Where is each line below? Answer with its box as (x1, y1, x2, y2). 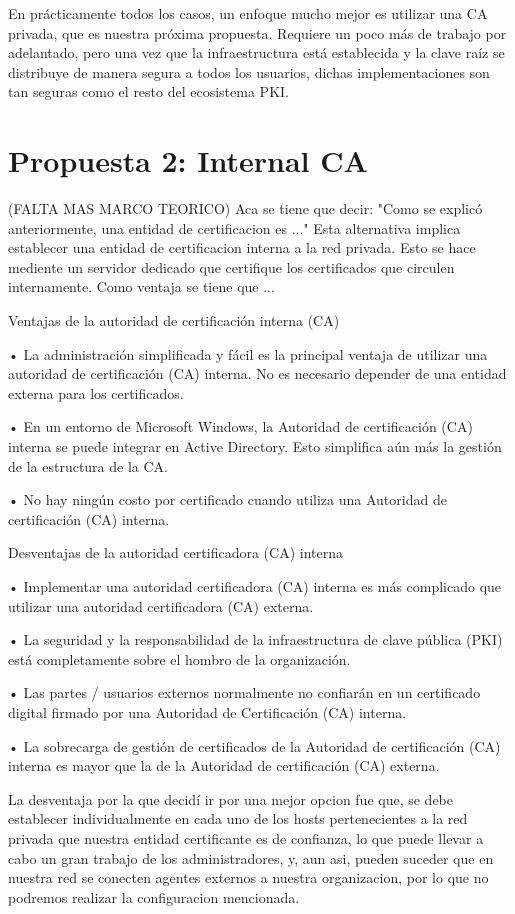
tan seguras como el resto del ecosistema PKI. (8, 81, 289, 102)
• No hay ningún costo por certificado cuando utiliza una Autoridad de (8, 489, 447, 510)
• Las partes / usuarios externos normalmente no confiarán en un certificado (8, 682, 481, 703)
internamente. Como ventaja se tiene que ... (8, 276, 275, 297)
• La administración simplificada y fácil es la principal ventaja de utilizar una (8, 343, 488, 364)
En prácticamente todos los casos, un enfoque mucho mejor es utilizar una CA (8, 3, 488, 23)
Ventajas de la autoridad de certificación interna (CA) (8, 310, 340, 331)
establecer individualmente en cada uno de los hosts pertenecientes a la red (8, 808, 468, 829)
